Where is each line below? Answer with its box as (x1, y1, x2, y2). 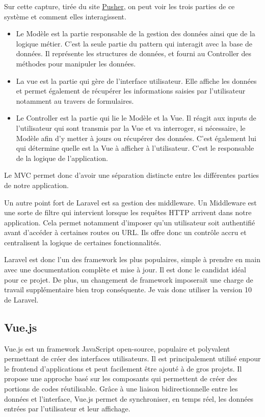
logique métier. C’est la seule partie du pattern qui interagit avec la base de (16, 38, 252, 49)
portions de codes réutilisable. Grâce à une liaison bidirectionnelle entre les (4, 383, 238, 394)
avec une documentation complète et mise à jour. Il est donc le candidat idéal (4, 264, 246, 275)
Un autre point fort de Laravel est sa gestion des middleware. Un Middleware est (4, 197, 257, 207)
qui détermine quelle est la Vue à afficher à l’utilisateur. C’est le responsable (16, 143, 254, 153)
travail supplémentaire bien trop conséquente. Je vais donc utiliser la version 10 (4, 284, 252, 295)
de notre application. (4, 179, 69, 190)
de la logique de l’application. (16, 152, 108, 163)
